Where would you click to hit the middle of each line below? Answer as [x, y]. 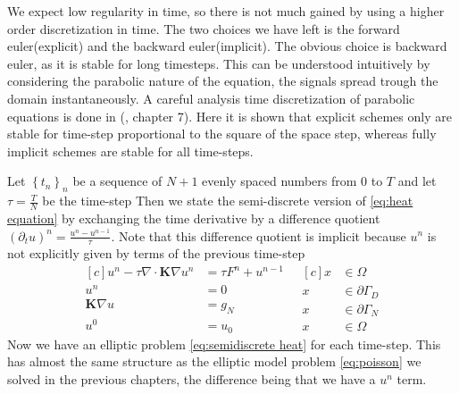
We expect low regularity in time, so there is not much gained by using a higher [226, 11]
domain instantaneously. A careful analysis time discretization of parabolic [211, 98]
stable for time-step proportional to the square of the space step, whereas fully [222, 134]
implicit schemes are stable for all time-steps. [130, 151]
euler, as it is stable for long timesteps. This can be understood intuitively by [219, 63]
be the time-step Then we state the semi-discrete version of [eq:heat [228, 201]
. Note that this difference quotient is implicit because [259, 235]
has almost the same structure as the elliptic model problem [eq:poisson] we [214, 361]
